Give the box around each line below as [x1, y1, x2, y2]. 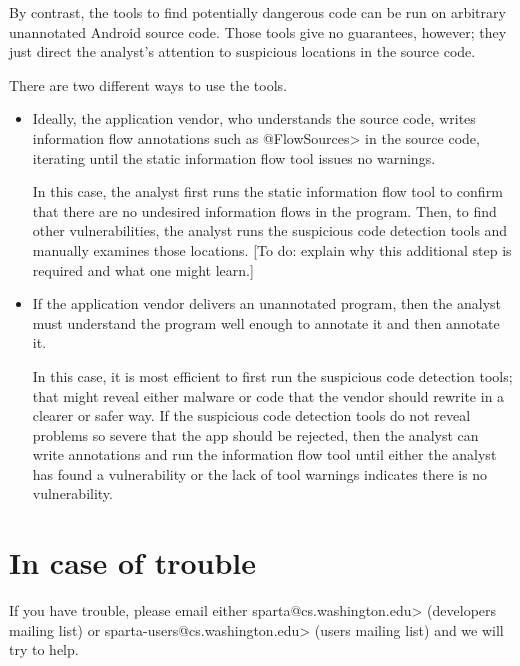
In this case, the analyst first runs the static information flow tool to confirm [32, 181, 503, 202]
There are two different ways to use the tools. [9, 74, 287, 95]
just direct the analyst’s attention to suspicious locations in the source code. [9, 41, 476, 62]
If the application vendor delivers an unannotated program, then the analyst [32, 293, 501, 314]
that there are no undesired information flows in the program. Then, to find [32, 200, 497, 221]
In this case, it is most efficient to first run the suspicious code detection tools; [32, 365, 513, 386]
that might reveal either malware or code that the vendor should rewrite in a [32, 385, 505, 406]
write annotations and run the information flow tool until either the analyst [32, 444, 497, 465]
